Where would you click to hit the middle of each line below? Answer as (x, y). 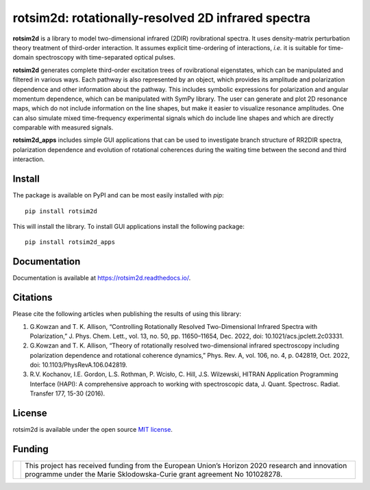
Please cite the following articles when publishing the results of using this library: (127, 314)
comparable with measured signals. (63, 127)
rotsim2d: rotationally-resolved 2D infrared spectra (162, 18)
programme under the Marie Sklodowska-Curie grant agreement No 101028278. (154, 474)
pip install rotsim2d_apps (70, 242)
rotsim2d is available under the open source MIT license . (92, 430)
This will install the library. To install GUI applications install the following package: (128, 226)
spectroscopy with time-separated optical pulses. (106, 58)
